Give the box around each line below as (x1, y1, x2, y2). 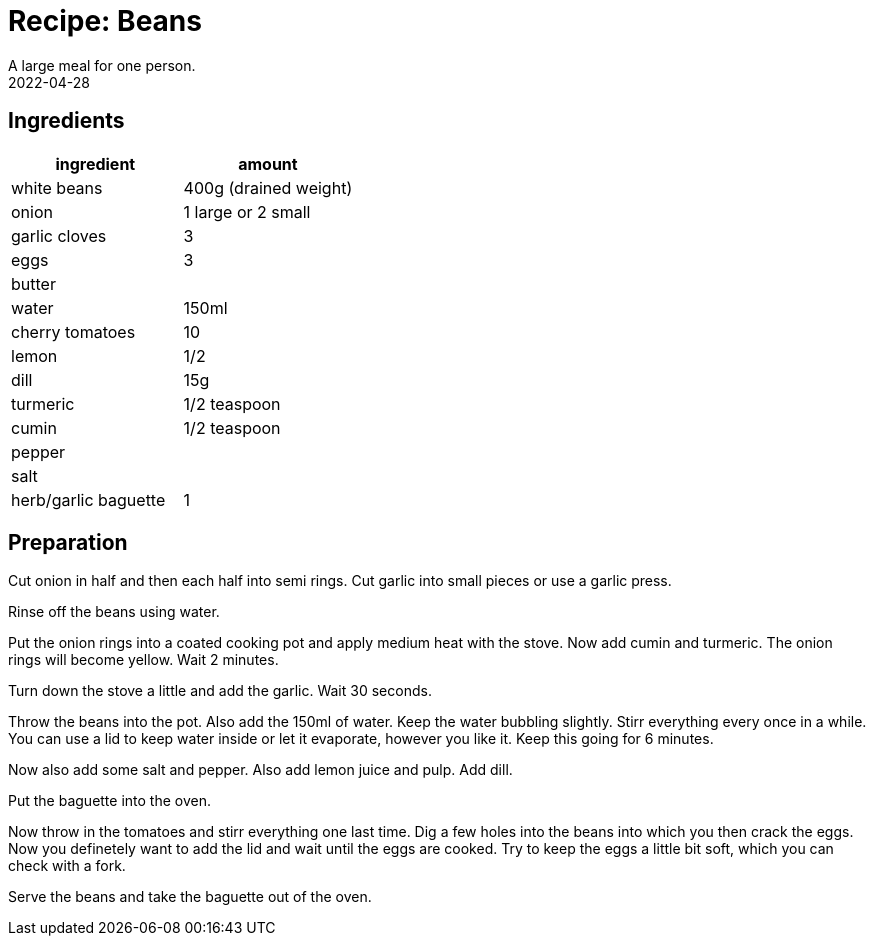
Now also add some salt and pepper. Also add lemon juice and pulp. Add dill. (8, 761, 513, 779)
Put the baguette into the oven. (8, 792, 211, 810)
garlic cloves (11, 225, 107, 246)
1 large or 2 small (183, 201, 311, 222)
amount (238, 153, 298, 174)
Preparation (8, 530, 128, 556)
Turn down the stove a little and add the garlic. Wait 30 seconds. (8, 682, 432, 700)
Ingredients (8, 108, 125, 134)
